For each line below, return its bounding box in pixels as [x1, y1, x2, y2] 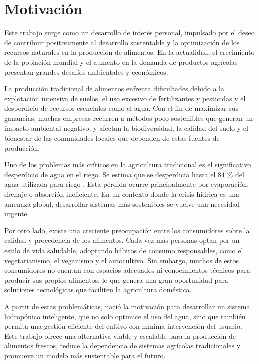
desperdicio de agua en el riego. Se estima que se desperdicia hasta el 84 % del [4, 169, 244, 179]
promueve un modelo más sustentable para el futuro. [4, 350, 166, 360]
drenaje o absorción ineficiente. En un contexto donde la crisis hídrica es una [4, 189, 240, 199]
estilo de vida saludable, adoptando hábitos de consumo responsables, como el [4, 245, 243, 255]
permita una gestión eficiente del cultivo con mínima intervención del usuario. [4, 321, 242, 331]
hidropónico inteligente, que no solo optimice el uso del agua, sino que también [4, 311, 246, 321]
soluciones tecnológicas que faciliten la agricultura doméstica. [4, 284, 192, 295]
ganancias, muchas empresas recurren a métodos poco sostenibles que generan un [4, 112, 253, 123]
